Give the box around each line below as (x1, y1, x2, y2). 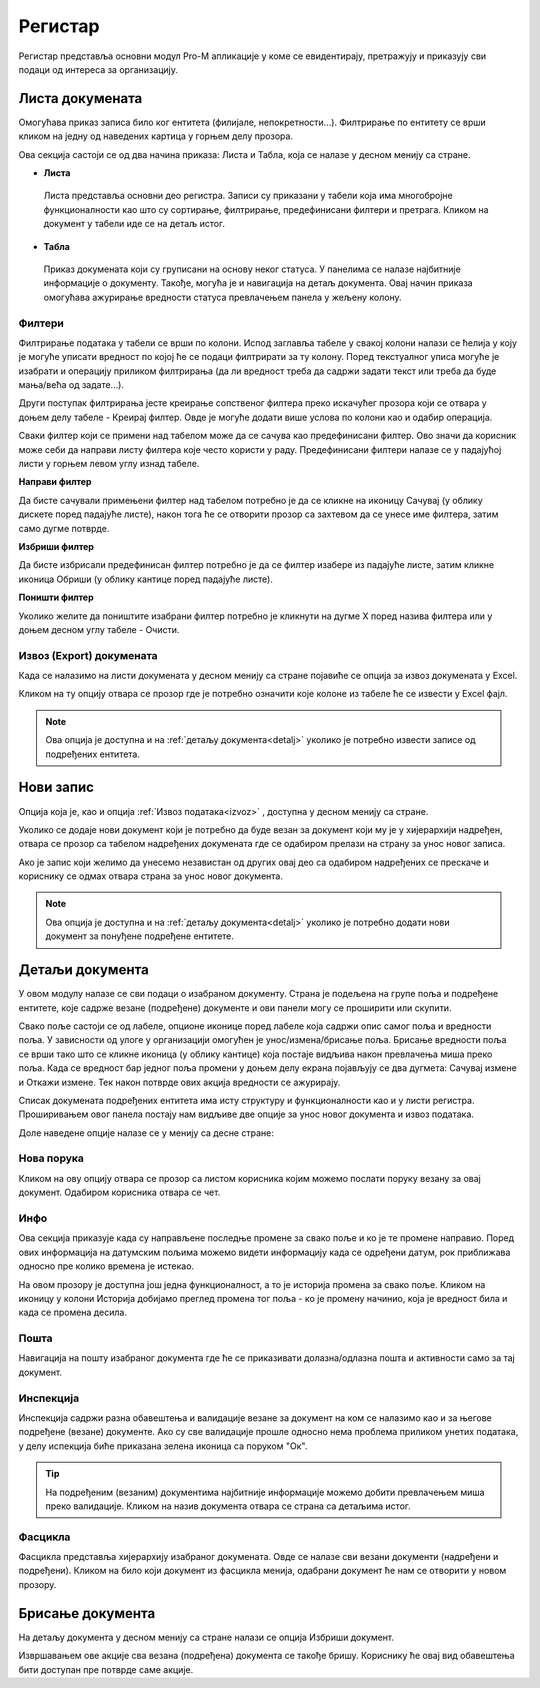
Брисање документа (18, 1605, 156, 1622)
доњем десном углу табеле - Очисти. (18, 623, 180, 635)
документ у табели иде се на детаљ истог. (43, 218, 225, 230)
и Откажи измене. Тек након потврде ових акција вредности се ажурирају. (18, 1076, 341, 1088)
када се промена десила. (18, 1306, 127, 1319)
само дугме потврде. (18, 522, 110, 534)
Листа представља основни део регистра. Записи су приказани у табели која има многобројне (43, 190, 454, 202)
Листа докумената (18, 90, 143, 107)
